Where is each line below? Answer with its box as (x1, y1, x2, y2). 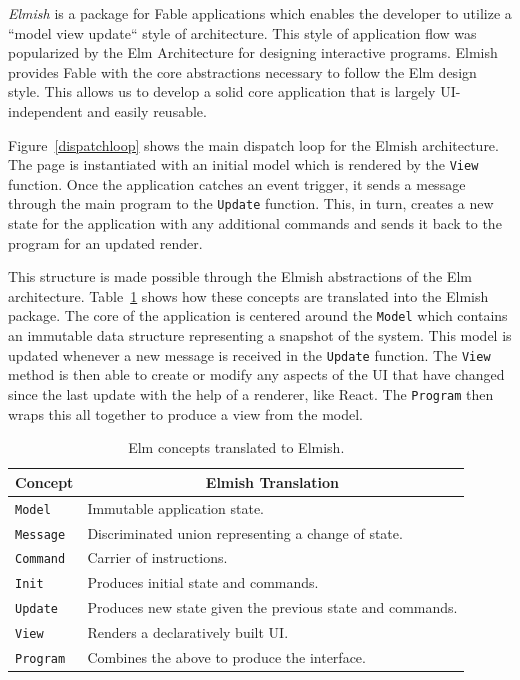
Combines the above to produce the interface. (87, 647, 366, 668)
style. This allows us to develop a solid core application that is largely (8, 81, 436, 102)
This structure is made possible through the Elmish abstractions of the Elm (8, 266, 472, 287)
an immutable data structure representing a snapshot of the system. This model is (8, 325, 512, 346)
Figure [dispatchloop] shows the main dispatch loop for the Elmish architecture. (8, 134, 499, 155)
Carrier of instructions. (87, 547, 228, 568)
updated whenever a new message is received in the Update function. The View (8, 344, 491, 365)
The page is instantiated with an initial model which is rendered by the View (8, 154, 479, 175)
